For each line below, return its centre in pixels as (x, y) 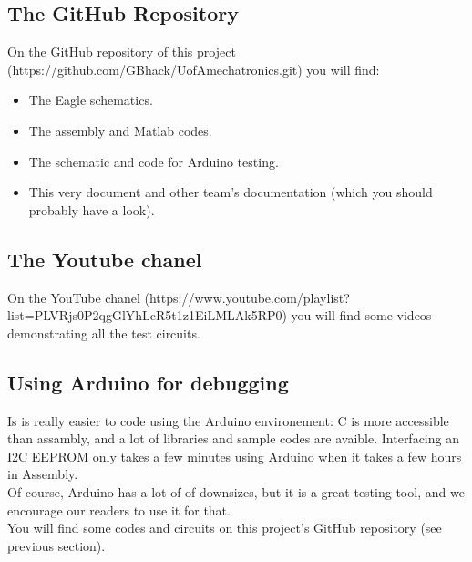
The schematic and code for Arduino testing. (154, 161)
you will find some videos (361, 315)
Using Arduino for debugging (148, 382)
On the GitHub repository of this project (122, 52)
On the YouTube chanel (74, 297)
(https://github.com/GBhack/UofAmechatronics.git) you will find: (194, 69)
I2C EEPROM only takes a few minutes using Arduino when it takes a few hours (235, 456)
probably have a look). (92, 209)
